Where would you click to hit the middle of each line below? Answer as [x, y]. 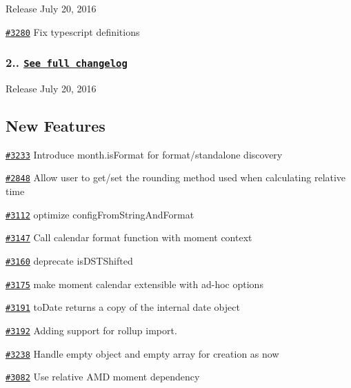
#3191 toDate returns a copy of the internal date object [123, 307]
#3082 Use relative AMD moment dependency [103, 377]
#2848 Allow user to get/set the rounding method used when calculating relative [176, 177]
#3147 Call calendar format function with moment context [129, 237]
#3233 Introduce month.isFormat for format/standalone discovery [144, 154]
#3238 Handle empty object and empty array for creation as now [142, 353]
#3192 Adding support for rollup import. [91, 330]
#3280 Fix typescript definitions [73, 31]
